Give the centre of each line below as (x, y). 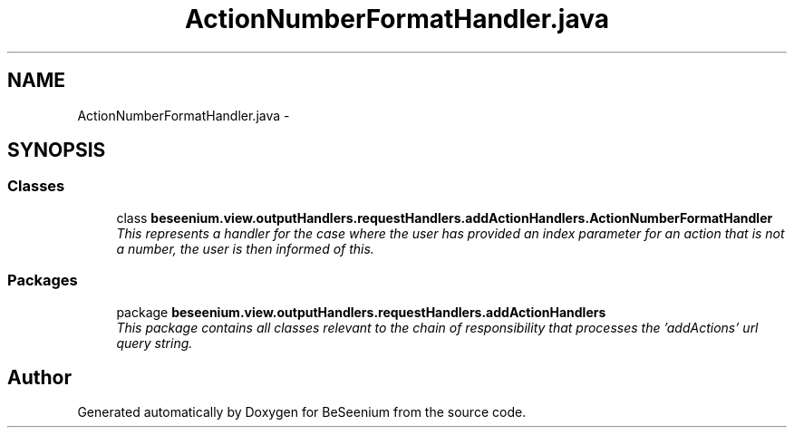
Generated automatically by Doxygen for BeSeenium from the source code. (302, 412)
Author (39, 377)
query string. (155, 343)
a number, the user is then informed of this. (245, 248)
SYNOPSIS (57, 150)
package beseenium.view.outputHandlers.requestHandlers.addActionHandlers (361, 312)
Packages (43, 280)
